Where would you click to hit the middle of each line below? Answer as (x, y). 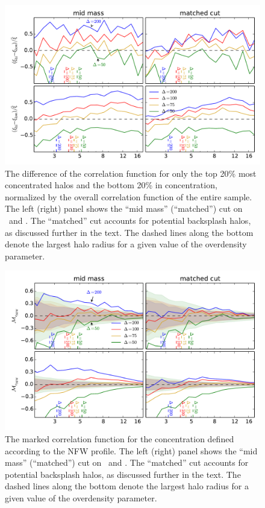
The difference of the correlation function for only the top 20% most (131, 173)
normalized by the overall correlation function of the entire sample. (129, 196)
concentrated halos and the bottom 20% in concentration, (111, 185)
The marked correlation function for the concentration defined (120, 438)
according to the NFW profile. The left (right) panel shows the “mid (131, 450)
